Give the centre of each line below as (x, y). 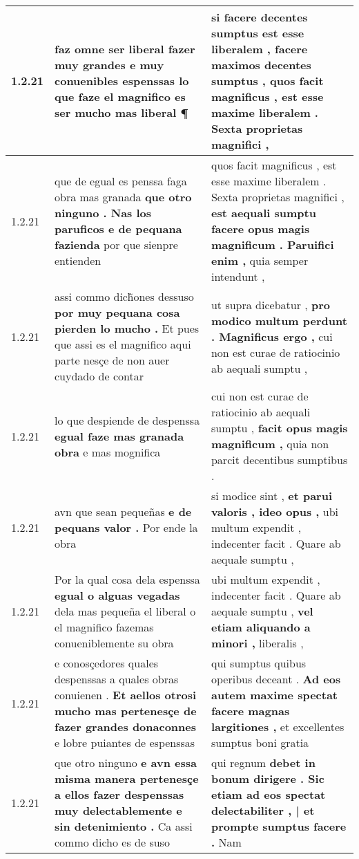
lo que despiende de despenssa (127, 420)
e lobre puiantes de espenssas (125, 742)
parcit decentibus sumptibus (279, 460)
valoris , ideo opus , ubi (275, 511)
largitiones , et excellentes (278, 727)
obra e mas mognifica (108, 452)
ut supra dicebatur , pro (271, 304)
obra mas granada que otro (123, 197)
